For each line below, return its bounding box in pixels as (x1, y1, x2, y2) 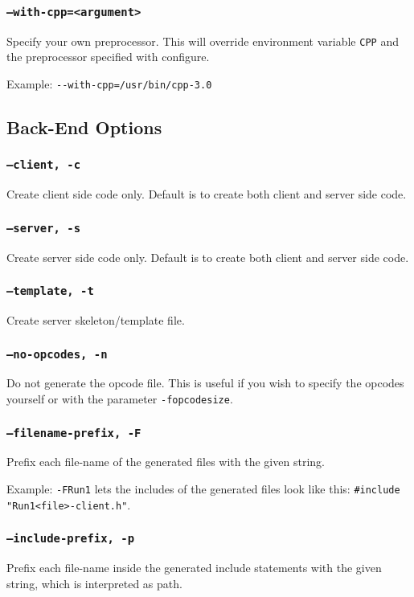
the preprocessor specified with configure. (6, 48, 210, 65)
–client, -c (6, 158, 81, 172)
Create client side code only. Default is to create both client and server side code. (6, 186, 407, 202)
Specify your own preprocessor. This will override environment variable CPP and (6, 32, 399, 49)
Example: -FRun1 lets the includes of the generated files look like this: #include (6, 480, 400, 497)
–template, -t (6, 284, 94, 298)
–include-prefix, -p (6, 532, 135, 546)
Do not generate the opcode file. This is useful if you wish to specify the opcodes (6, 374, 404, 391)
